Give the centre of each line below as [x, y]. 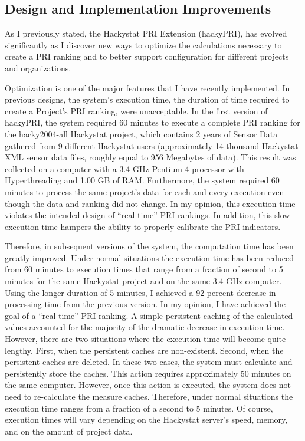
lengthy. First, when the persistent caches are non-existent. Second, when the [144, 350]
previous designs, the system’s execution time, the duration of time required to [147, 99]
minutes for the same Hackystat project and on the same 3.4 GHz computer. [143, 281]
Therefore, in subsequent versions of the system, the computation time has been [149, 246]
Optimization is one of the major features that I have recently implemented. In [147, 88]
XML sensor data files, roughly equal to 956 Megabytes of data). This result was [150, 157]
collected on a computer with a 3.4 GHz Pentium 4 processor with [124, 168]
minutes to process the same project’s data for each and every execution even [145, 191]
